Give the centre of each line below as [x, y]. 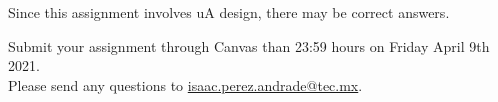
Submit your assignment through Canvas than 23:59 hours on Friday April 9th [249, 45]
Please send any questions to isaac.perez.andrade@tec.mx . [185, 84]
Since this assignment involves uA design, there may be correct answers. [229, 12]
